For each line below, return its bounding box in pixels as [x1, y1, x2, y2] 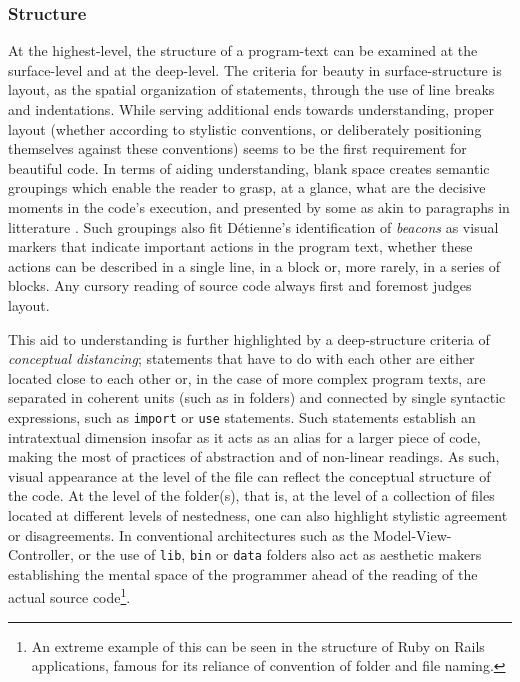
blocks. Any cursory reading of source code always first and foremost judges [8, 275, 472, 296]
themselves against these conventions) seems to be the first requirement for [8, 138, 467, 159]
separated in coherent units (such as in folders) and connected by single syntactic [8, 387, 506, 408]
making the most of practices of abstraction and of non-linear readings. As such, [8, 446, 500, 467]
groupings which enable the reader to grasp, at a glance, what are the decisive [8, 177, 486, 198]
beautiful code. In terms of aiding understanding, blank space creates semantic [8, 157, 490, 178]
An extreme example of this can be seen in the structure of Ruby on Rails [31, 635, 485, 656]
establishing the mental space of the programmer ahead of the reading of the [8, 563, 478, 584]
